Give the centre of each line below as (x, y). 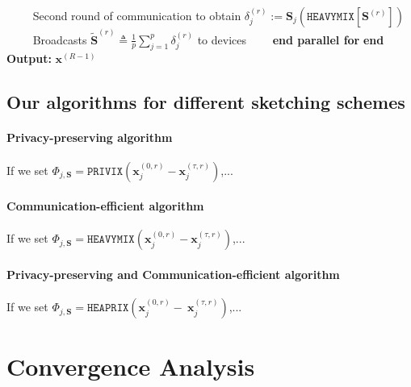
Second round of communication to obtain (137, 15)
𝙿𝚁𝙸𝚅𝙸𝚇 (105, 171)
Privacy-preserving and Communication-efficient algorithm (173, 275)
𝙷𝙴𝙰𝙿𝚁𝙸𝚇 (108, 308)
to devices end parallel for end (291, 39)
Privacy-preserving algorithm (90, 137)
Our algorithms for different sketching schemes (206, 102)
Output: (29, 58)
